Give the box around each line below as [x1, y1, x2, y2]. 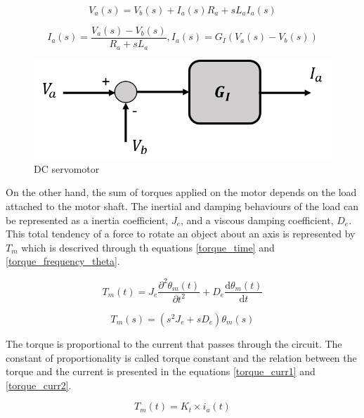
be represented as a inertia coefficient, [6, 212, 169, 227]
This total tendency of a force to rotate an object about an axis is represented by [6, 226, 356, 241]
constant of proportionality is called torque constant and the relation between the [6, 350, 357, 365]
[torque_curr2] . [6, 377, 72, 392]
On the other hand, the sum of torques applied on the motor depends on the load [6, 185, 357, 200]
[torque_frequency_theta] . [6, 254, 120, 268]
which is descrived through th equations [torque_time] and [21, 240, 275, 254]
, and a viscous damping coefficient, [181, 212, 334, 227]
